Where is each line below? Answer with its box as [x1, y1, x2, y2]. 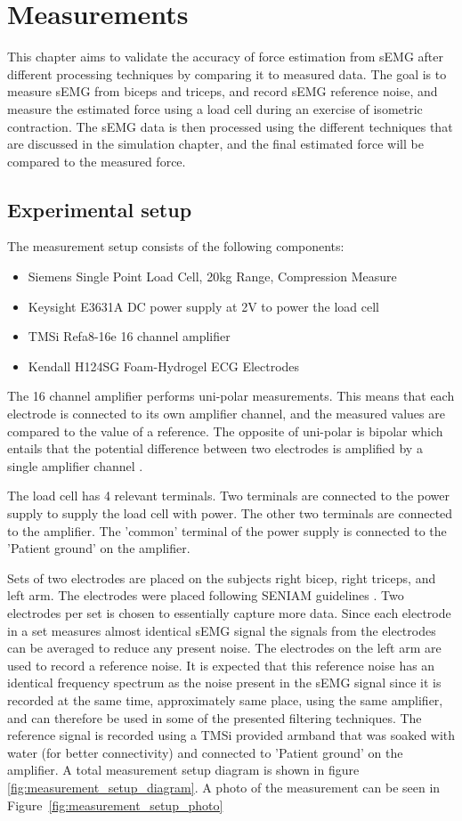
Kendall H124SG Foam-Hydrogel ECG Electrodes [28, 356, 300, 375]
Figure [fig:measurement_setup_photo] [7, 795, 223, 814]
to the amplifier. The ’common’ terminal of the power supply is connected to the [7, 521, 447, 540]
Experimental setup [7, 195, 192, 223]
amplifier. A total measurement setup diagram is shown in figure [7, 760, 360, 779]
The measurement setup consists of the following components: [7, 237, 344, 256]
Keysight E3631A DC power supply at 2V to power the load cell [28, 297, 379, 315]
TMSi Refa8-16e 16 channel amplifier [28, 327, 231, 345]
